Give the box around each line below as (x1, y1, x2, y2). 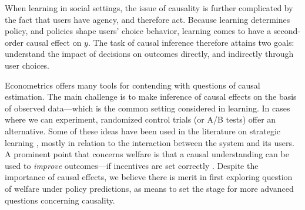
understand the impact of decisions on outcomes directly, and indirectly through (5, 48, 294, 60)
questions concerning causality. (5, 194, 115, 206)
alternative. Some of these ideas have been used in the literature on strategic (5, 124, 281, 137)
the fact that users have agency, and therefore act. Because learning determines (5, 13, 290, 25)
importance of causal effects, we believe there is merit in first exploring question (5, 171, 293, 183)
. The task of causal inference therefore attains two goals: (88, 36, 294, 48)
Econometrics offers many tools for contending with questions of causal (5, 79, 260, 91)
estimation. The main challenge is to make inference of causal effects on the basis (5, 90, 297, 103)
